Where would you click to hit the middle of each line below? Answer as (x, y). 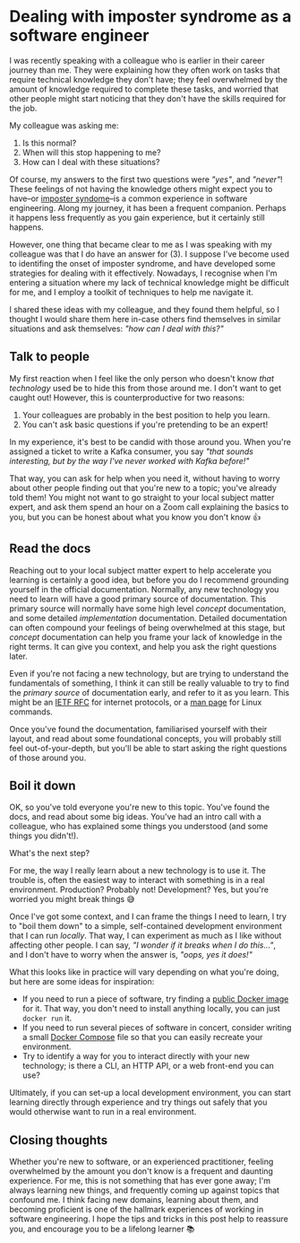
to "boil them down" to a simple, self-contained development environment (146, 926)
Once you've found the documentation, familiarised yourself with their (138, 729)
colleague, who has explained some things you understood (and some (139, 827)
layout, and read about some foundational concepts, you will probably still (146, 739)
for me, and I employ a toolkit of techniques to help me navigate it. (131, 292)
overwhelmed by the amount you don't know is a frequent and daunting (141, 1171)
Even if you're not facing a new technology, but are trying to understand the (149, 673)
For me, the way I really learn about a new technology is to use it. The (137, 871)
